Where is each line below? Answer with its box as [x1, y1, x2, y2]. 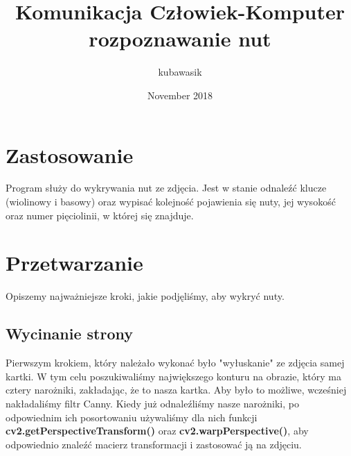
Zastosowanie [6, 140, 134, 169]
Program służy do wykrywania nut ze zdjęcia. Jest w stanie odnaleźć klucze [6, 180, 327, 195]
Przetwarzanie [6, 248, 143, 277]
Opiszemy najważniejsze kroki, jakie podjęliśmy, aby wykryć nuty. [6, 289, 285, 303]
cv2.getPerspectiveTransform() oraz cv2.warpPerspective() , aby [6, 423, 309, 438]
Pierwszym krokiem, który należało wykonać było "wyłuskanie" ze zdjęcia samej [6, 355, 345, 370]
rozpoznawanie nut [89, 24, 271, 53]
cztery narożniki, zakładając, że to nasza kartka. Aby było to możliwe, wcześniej [6, 382, 347, 397]
